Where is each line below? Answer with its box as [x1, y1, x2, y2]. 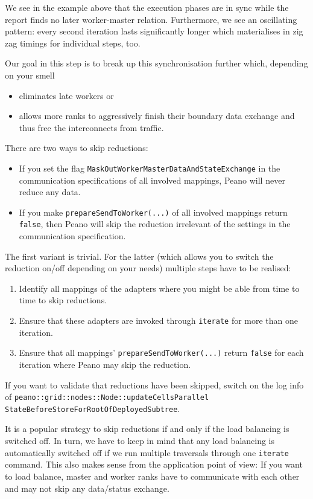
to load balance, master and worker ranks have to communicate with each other [5, 469, 300, 482]
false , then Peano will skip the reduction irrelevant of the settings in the [19, 217, 291, 230]
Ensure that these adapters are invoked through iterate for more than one [19, 314, 299, 327]
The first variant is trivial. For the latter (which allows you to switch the [5, 249, 274, 262]
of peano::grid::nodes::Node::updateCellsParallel [5, 390, 209, 403]
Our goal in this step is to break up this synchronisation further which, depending [5, 57, 308, 69]
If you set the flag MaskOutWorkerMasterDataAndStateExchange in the [19, 161, 280, 174]
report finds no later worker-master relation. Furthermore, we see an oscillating [5, 13, 297, 25]
